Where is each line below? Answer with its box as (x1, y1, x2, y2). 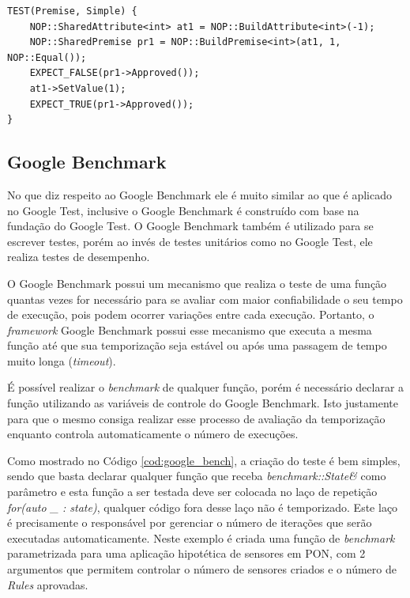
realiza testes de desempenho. (7, 248, 150, 265)
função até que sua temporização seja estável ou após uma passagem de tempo (7, 337, 387, 354)
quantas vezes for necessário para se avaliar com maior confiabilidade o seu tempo (7, 290, 403, 307)
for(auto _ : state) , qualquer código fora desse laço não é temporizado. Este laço (7, 498, 398, 515)
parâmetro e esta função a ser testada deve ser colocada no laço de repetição (7, 483, 378, 500)
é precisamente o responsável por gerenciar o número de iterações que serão (7, 514, 372, 531)
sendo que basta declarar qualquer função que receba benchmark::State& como (7, 467, 386, 484)
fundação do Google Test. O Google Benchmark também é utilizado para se (7, 218, 374, 234)
